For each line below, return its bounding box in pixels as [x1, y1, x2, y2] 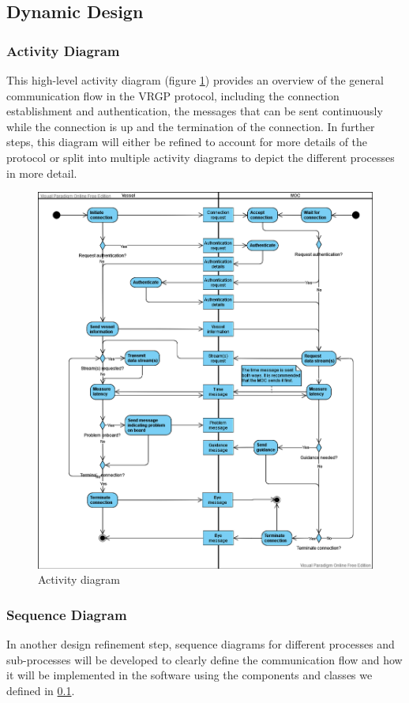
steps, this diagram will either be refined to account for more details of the [6, 133, 368, 150]
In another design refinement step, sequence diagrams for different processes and [6, 636, 395, 652]
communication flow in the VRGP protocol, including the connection [6, 87, 340, 103]
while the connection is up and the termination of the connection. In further [6, 118, 375, 134]
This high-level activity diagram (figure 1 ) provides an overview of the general [6, 72, 384, 88]
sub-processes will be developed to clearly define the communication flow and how [6, 651, 403, 667]
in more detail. [6, 164, 77, 181]
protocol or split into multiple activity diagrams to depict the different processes [6, 148, 395, 165]
